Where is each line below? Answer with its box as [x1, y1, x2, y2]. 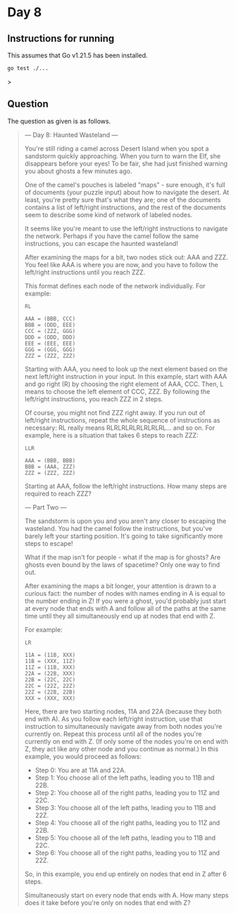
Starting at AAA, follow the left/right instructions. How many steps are [24, 481, 227, 490]
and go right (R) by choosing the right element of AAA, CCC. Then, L [24, 380, 224, 388]
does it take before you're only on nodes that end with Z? [24, 898, 191, 907]
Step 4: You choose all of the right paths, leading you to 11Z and [35, 818, 221, 827]
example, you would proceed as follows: [24, 752, 142, 761]
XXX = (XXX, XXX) [24, 694, 76, 702]
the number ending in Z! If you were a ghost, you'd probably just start [24, 597, 227, 605]
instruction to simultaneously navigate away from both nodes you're [24, 722, 223, 730]
